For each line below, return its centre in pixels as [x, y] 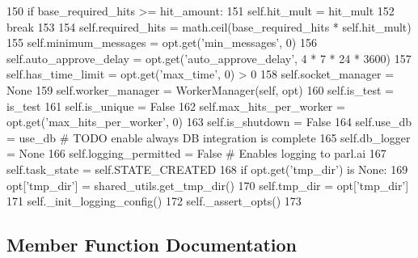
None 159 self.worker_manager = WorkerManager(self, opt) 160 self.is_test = [200, 89]
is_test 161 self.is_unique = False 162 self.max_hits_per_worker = [176, 106]
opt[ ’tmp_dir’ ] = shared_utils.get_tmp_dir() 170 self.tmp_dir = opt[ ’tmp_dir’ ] [208, 185]
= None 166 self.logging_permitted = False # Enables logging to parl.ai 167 [196, 153]
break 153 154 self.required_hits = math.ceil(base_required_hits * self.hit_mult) [209, 26]
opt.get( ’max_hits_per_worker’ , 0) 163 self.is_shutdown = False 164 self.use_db [209, 122]
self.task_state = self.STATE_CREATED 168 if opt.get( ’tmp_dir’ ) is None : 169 [207, 169]
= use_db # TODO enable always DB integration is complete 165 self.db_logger [209, 137]
